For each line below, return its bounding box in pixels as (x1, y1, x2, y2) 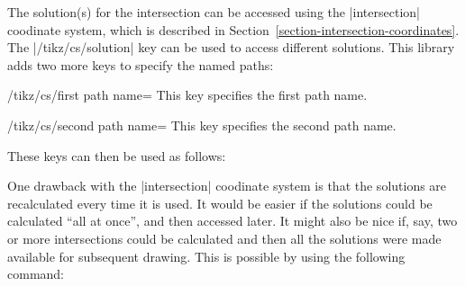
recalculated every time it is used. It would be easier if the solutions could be (7, 193, 433, 212)
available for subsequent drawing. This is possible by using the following (7, 246, 406, 265)
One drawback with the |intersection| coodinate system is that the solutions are (7, 176, 447, 195)
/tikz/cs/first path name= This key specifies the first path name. (7, 85, 368, 104)
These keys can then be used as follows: (7, 146, 226, 165)
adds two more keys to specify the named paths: (7, 55, 274, 74)
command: (7, 264, 64, 283)
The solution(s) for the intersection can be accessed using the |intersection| (7, 3, 420, 21)
